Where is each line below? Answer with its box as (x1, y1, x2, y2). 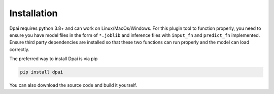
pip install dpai (20, 69, 63, 75)
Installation (9, 8, 58, 19)
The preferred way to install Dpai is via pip (9, 56, 98, 62)
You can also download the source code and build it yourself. (9, 82, 137, 88)
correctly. (9, 46, 30, 53)
